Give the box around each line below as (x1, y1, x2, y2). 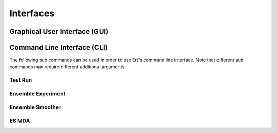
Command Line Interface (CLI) (9, 43, 108, 52)
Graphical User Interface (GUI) (9, 27, 109, 36)
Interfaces (9, 8, 55, 19)
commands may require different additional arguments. (9, 64, 126, 70)
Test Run (9, 76, 32, 84)
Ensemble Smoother (9, 103, 62, 111)
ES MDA (9, 117, 30, 124)
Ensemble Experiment (9, 90, 66, 97)
